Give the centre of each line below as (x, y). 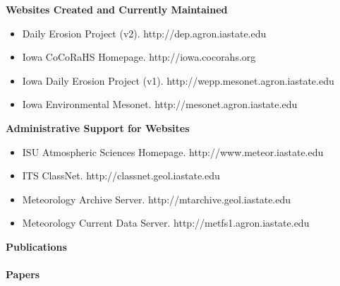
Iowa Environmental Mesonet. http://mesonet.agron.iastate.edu (160, 104)
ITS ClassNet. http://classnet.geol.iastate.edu (121, 175)
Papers (23, 274)
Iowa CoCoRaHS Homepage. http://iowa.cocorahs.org (139, 57)
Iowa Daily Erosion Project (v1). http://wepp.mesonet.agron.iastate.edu (178, 80)
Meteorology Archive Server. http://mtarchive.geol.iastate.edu (157, 199)
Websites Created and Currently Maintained (117, 9)
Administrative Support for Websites (98, 127)
